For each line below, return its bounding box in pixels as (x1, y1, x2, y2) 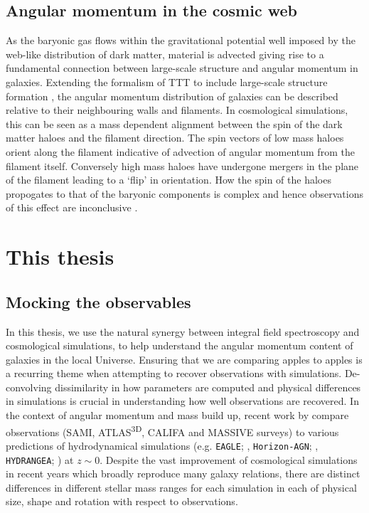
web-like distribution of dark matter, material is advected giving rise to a (6, 46, 324, 61)
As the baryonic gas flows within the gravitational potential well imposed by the (6, 33, 355, 48)
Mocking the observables (6, 290, 191, 312)
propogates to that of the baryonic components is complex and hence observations (6, 186, 363, 201)
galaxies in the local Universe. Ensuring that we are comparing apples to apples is (6, 351, 363, 366)
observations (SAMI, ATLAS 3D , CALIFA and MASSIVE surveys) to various (6, 422, 339, 439)
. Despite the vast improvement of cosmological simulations (100, 452, 358, 467)
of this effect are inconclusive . (6, 200, 138, 215)
